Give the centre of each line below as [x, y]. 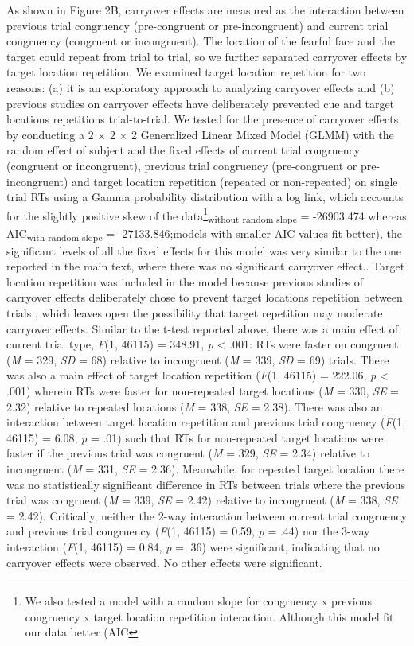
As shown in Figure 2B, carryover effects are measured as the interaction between [205, 10]
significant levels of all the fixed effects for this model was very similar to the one [204, 250]
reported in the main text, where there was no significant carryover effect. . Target [206, 266]
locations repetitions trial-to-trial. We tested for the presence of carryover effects [203, 119]
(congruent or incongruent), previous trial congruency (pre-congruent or [182, 165]
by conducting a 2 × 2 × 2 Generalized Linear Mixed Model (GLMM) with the [200, 134]
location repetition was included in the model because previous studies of [185, 281]
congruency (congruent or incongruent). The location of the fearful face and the [201, 41]
